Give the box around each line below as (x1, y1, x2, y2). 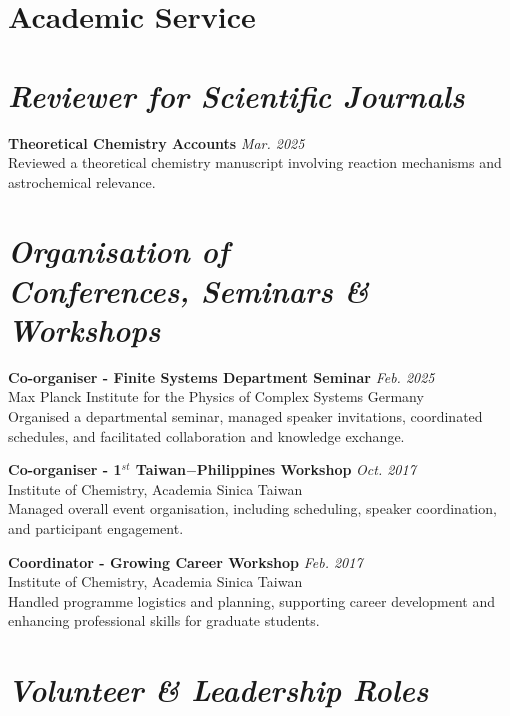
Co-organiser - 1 (8, 459, 122, 480)
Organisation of (8, 230, 229, 272)
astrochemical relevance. (8, 171, 156, 192)
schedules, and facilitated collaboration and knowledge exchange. (8, 425, 405, 446)
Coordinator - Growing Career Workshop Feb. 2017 (8, 551, 363, 572)
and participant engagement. (8, 517, 184, 538)
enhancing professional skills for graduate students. (8, 610, 320, 631)
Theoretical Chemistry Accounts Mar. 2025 (8, 132, 305, 153)
